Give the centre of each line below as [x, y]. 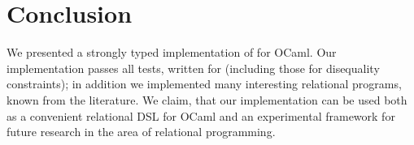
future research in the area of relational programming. [141, 132]
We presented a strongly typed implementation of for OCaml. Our [172, 52]
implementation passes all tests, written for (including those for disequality [193, 68]
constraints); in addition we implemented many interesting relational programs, [204, 84]
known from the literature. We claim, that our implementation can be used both [207, 99]
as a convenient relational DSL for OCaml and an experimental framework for [201, 115]
